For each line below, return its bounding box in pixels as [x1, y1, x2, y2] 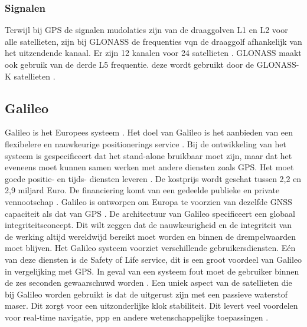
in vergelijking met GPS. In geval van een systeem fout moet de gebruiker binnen [5, 265, 299, 277]
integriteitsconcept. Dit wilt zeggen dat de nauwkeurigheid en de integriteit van [5, 219, 292, 231]
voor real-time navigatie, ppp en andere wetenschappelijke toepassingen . [5, 311, 269, 323]
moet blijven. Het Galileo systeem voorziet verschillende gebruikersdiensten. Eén [5, 242, 296, 254]
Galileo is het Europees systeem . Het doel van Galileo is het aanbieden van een [5, 126, 293, 138]
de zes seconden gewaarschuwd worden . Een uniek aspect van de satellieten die [5, 276, 292, 289]
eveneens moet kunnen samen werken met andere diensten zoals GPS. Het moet [5, 161, 294, 173]
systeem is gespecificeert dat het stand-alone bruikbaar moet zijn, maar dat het [5, 149, 292, 161]
